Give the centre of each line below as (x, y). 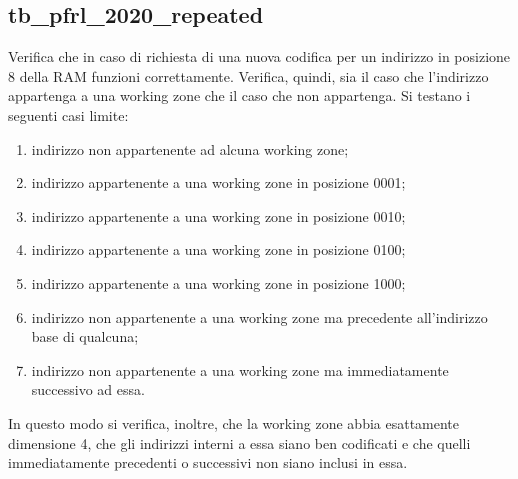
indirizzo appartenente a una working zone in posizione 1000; (218, 282)
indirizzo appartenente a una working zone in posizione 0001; (218, 182)
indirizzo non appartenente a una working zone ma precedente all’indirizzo (259, 316)
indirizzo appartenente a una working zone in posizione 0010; (218, 215)
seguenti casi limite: (68, 114)
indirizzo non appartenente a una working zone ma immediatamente (240, 369)
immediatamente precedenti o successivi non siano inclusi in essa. (208, 462)
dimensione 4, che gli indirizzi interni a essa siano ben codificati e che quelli (239, 442)
